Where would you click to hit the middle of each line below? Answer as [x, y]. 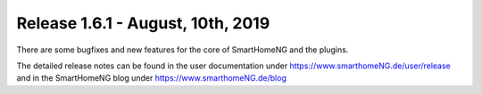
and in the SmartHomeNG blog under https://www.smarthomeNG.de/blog [152, 78]
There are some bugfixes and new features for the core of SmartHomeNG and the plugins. [183, 50]
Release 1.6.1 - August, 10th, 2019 [143, 23]
